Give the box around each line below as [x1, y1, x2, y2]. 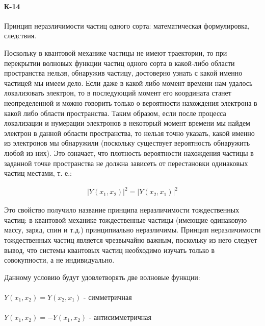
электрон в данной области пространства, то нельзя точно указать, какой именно [4, 127, 255, 138]
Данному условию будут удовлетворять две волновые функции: [4, 271, 200, 282]
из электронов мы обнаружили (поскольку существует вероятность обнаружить [4, 137, 250, 148]
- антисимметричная [89, 312, 151, 322]
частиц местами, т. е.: [4, 168, 72, 178]
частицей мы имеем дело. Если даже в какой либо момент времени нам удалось [4, 77, 253, 88]
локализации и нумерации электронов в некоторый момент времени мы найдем [4, 118, 250, 128]
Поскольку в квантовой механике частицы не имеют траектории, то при [4, 47, 227, 58]
